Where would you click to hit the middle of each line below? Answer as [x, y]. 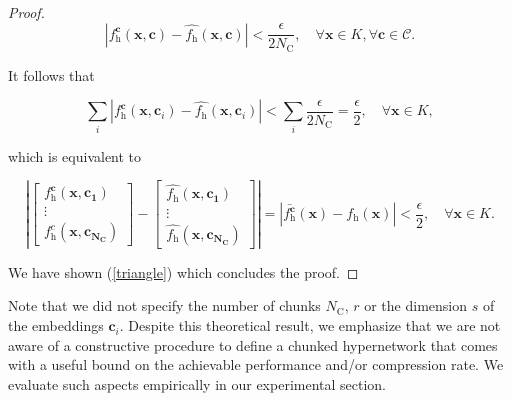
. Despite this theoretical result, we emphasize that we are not [310, 325]
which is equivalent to [75, 155]
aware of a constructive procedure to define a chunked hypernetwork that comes [253, 344]
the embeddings [56, 325]
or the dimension [415, 305]
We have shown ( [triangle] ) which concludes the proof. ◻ [183, 271]
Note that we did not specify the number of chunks [164, 305]
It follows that [51, 74]
